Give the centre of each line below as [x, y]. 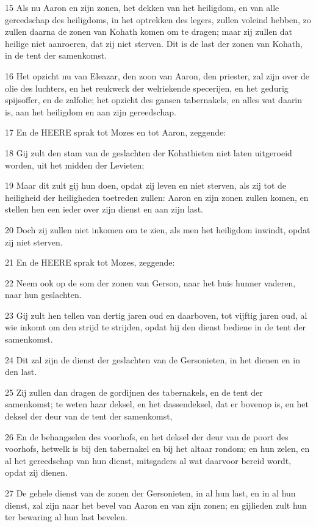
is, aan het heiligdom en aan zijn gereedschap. [91, 111]
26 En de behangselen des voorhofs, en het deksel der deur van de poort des [147, 436]
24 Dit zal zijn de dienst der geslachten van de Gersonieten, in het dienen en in [153, 359]
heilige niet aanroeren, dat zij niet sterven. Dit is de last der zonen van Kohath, [154, 43]
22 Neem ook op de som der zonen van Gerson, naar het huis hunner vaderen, [150, 282]
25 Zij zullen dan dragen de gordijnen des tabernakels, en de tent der [134, 392]
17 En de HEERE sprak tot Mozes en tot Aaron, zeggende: [116, 132]
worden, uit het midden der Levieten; [75, 165]
